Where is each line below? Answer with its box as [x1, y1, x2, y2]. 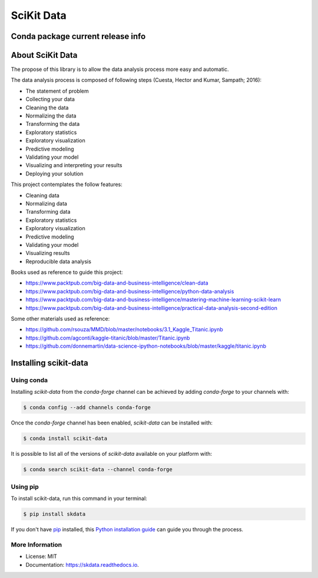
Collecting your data [25, 96, 75, 103]
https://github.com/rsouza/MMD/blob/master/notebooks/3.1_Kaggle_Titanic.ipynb [25, 326, 223, 333]
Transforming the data [25, 120, 80, 128]
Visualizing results [25, 250, 70, 257]
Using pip [11, 482, 39, 491]
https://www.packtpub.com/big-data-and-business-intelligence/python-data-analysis [25, 288, 234, 295]
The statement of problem [25, 87, 90, 94]
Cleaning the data [25, 104, 69, 111]
